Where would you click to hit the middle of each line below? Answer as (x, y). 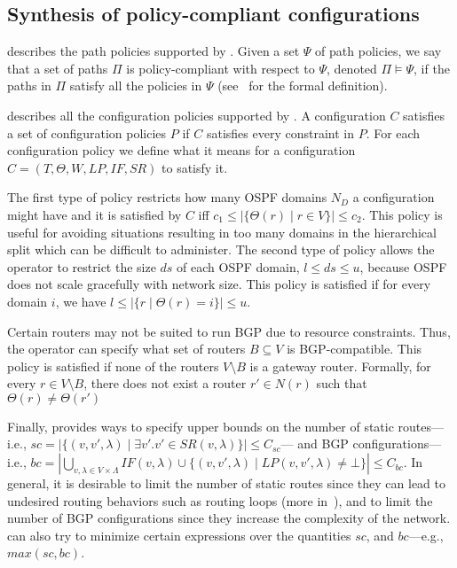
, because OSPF (403, 266)
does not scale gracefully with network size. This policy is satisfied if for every (219, 284)
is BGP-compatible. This (355, 349)
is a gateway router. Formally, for (340, 366)
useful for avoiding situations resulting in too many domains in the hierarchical (222, 232)
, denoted (352, 68)
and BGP (323, 444)
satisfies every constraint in (280, 132)
